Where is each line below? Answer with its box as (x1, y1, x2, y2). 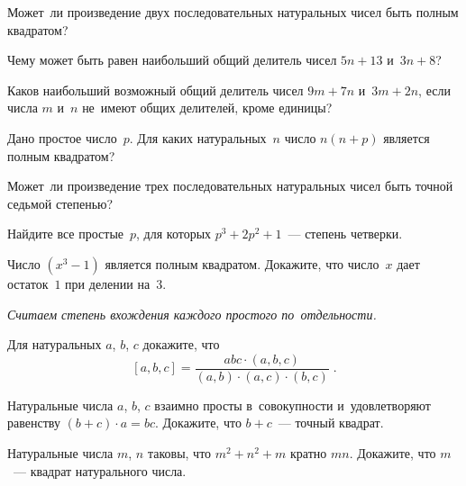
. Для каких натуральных (129, 128, 267, 147)
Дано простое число (7, 128, 117, 147)
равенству (7, 413, 60, 432)
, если (418, 80, 451, 99)
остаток (7, 274, 49, 292)
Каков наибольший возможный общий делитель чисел (7, 80, 304, 99)
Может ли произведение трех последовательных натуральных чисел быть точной (7, 176, 453, 195)
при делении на (65, 274, 151, 292)
